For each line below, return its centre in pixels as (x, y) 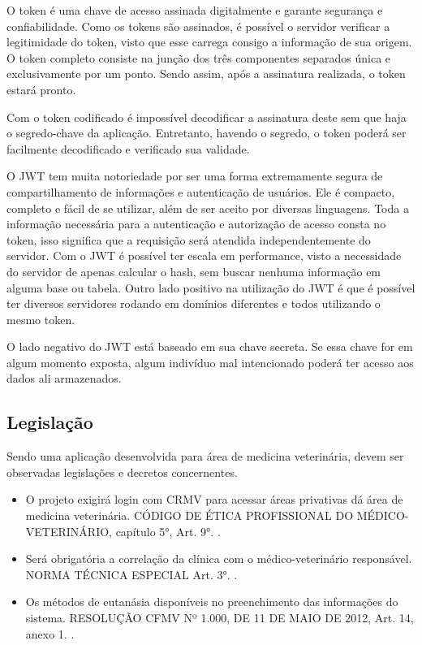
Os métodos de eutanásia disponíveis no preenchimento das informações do (212, 602)
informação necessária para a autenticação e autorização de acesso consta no (196, 224)
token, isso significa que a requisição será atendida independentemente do (189, 239)
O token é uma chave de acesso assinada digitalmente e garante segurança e (195, 10)
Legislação (50, 422)
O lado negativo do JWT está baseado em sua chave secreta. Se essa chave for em (210, 346)
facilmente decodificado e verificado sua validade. (128, 148)
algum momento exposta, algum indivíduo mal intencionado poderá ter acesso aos (210, 362)
